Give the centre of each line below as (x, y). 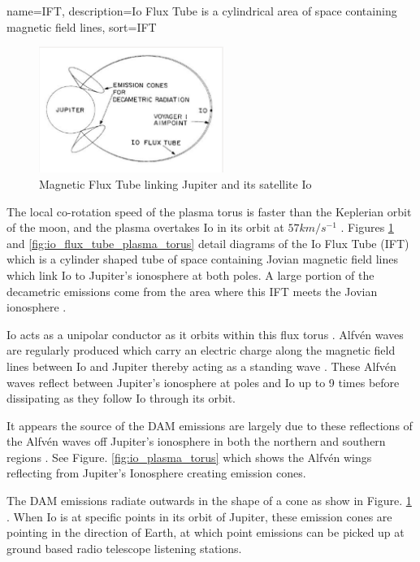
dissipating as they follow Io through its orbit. (121, 398)
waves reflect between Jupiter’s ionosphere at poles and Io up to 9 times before (203, 382)
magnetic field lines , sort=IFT (82, 26)
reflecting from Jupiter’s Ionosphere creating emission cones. (156, 473)
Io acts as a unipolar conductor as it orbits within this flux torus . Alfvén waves (205, 334)
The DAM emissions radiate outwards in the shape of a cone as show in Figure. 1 (209, 501)
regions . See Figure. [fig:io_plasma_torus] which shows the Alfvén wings (189, 457)
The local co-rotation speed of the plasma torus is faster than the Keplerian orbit (209, 211)
